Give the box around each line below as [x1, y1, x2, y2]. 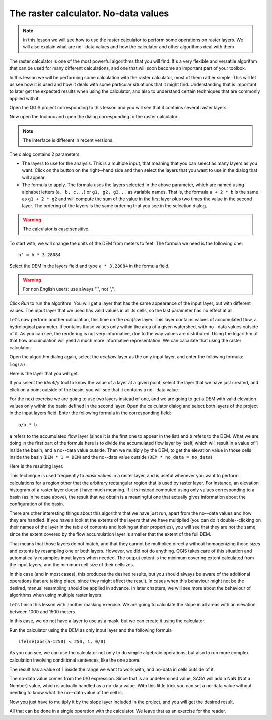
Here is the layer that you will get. [9, 371, 79, 376]
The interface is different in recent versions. [23, 137, 114, 143]
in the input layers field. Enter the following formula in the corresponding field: [9, 410, 171, 416]
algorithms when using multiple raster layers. [9, 592, 103, 598]
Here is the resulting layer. [9, 463, 64, 469]
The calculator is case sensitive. [23, 226, 90, 232]
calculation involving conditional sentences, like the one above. [9, 657, 141, 663]
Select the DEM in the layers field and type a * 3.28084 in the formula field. [9, 263, 170, 269]
